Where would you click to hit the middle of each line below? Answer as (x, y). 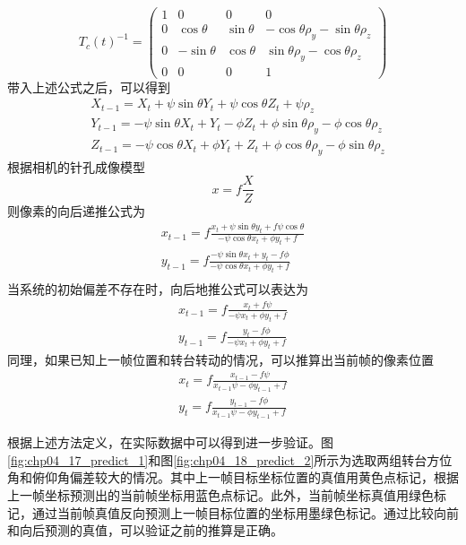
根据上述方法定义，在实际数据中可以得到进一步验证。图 (170, 442)
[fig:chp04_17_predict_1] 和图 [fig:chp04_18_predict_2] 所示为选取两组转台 (217, 459)
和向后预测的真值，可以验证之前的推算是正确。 (145, 530)
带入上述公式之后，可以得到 (89, 87)
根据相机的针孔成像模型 (76, 166)
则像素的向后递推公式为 (76, 210)
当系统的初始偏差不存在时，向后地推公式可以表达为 (158, 289)
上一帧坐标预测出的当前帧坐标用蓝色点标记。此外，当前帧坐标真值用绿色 (220, 494)
